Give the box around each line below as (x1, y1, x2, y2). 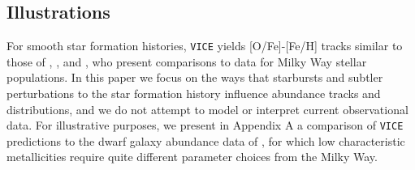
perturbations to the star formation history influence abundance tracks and (6, 85, 381, 102)
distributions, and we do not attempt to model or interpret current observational (6, 100, 409, 117)
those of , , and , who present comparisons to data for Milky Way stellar (6, 53, 367, 70)
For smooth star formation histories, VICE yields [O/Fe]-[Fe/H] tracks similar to (6, 37, 403, 54)
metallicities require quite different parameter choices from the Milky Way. (6, 148, 378, 165)
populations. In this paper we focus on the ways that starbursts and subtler (6, 69, 383, 86)
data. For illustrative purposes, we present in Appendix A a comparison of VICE (6, 117, 404, 134)
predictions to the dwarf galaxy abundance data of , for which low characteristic (6, 132, 405, 149)
